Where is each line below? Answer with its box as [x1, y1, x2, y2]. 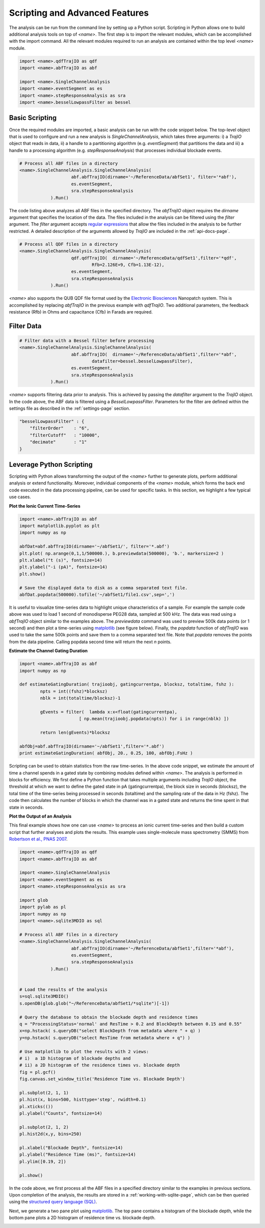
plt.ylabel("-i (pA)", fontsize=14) [19, 564, 108, 570]
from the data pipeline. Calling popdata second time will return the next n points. [9, 639, 172, 645]
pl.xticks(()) [19, 1104, 53, 1109]
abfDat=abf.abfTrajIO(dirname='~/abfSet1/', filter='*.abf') [19, 543, 170, 549]
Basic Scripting [9, 114, 57, 122]
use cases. [9, 494, 31, 500]
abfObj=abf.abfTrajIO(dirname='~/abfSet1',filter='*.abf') [19, 743, 164, 749]
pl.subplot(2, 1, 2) [19, 1124, 69, 1130]
